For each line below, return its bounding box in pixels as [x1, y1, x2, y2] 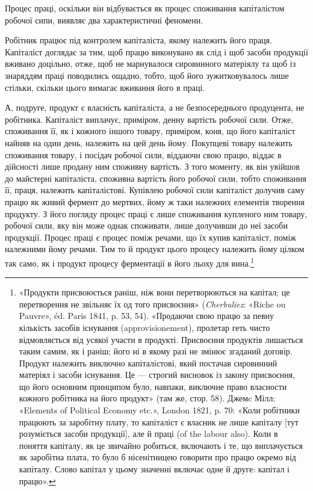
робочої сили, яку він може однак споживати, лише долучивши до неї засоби [5, 219, 288, 232]
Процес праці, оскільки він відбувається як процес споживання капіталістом [5, 2, 285, 14]
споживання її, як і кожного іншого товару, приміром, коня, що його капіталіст [5, 125, 296, 137]
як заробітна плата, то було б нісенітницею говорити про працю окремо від [19, 451, 296, 463]
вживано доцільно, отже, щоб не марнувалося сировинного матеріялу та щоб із [5, 57, 296, 70]
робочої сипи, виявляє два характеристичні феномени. [5, 13, 203, 26]
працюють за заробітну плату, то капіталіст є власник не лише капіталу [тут [19, 415, 299, 428]
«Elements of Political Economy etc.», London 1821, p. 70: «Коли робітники [19, 404, 300, 416]
